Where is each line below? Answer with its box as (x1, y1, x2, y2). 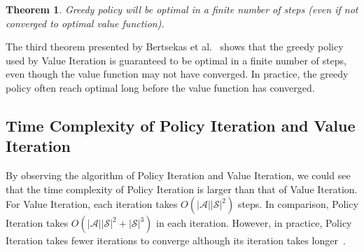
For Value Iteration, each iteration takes (6, 197, 178, 211)
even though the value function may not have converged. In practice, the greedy (6, 66, 349, 81)
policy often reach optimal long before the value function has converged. (6, 80, 315, 94)
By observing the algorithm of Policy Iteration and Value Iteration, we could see (6, 168, 351, 183)
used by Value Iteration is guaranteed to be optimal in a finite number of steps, (6, 52, 346, 67)
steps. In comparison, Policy (237, 197, 358, 211)
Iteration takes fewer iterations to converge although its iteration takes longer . (6, 233, 346, 248)
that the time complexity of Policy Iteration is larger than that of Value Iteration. (6, 181, 358, 196)
